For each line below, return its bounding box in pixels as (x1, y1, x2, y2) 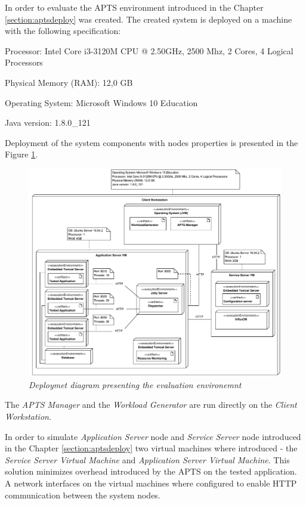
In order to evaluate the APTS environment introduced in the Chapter (5, 1, 264, 13)
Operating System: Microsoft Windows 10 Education (5, 96, 198, 109)
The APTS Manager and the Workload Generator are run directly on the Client (5, 398, 297, 411)
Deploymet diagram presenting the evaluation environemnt (29, 378, 242, 391)
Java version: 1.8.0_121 (5, 116, 91, 129)
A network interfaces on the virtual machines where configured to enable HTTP (5, 476, 297, 489)
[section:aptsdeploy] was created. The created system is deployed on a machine (5, 13, 292, 25)
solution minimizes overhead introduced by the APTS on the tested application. (5, 465, 297, 478)
